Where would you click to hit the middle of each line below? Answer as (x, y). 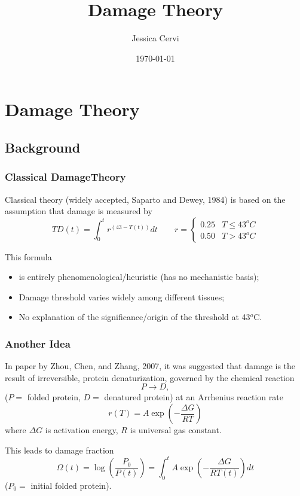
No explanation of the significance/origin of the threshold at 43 (134, 317)
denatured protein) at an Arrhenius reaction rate (194, 397)
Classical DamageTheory (65, 177)
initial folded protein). (71, 485)
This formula (28, 256)
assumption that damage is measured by (79, 211)
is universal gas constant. (176, 430)
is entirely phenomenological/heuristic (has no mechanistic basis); (139, 277)
